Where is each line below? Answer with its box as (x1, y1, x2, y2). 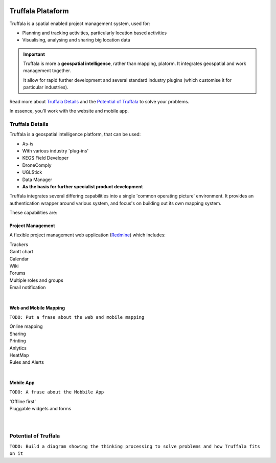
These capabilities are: (9, 210, 57, 216)
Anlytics (9, 345, 27, 351)
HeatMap (9, 352, 29, 358)
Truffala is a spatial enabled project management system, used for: (9, 20, 150, 27)
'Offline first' (9, 398, 36, 404)
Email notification (9, 284, 46, 291)
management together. (23, 68, 72, 74)
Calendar (9, 256, 29, 262)
